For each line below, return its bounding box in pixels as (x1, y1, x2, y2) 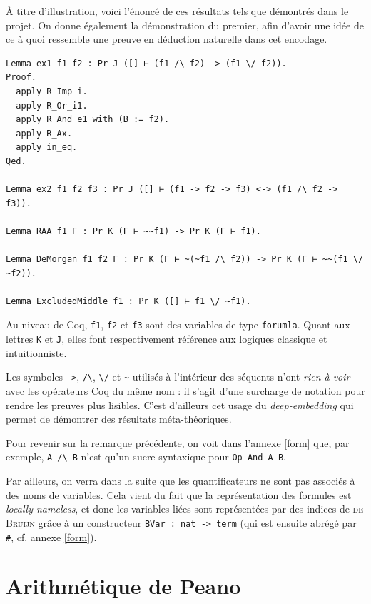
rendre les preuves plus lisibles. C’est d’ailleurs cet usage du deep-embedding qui (6, 397, 354, 412)
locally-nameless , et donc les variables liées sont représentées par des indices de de (6, 501, 363, 516)
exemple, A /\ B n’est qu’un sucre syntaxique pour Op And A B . (6, 449, 286, 464)
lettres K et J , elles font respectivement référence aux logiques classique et (6, 331, 327, 346)
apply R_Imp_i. (16, 86, 88, 96)
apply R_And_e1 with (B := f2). (16, 114, 170, 125)
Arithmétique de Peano (6, 571, 241, 600)
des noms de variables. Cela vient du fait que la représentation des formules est (6, 487, 352, 502)
